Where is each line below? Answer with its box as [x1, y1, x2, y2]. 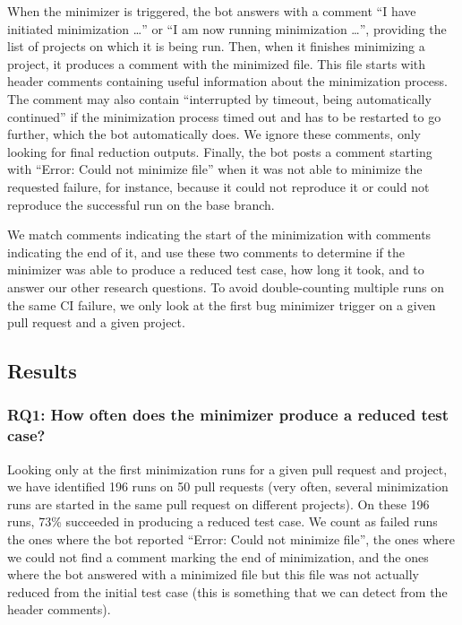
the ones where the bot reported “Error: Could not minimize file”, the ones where [7, 529, 455, 548]
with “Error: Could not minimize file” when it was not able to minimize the [7, 160, 423, 178]
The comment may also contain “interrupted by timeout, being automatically [7, 89, 432, 108]
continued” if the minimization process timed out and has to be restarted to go [7, 107, 441, 126]
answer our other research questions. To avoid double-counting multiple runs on [7, 277, 444, 296]
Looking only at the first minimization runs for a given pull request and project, [7, 459, 448, 478]
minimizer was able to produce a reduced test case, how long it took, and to [7, 260, 424, 279]
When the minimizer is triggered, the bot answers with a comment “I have [7, 2, 416, 20]
